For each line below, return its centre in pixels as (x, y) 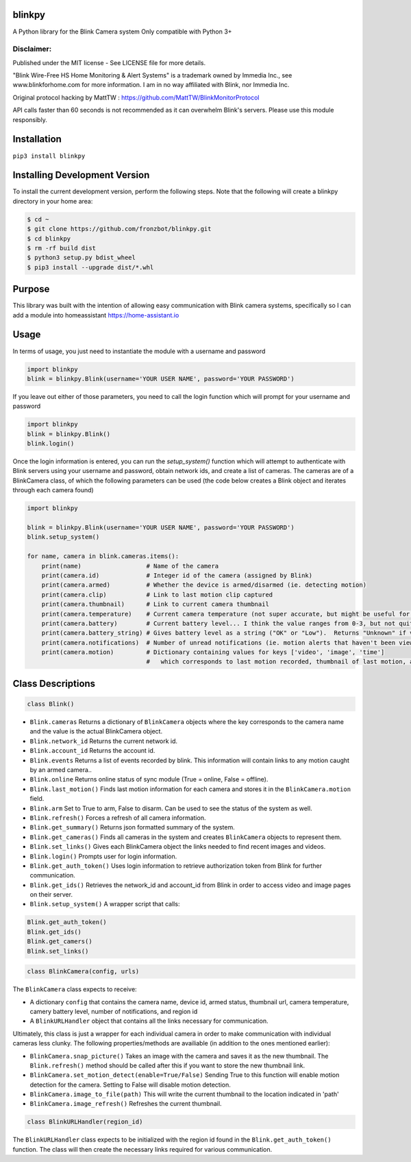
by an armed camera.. (61, 770)
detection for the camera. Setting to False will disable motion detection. (130, 1085)
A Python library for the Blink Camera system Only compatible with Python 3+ (122, 32)
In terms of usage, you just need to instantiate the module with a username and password (139, 351)
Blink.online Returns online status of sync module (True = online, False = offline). (149, 779)
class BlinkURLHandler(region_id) (85, 1122)
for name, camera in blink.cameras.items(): (103, 556)
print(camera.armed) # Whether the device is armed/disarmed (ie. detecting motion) (204, 585)
